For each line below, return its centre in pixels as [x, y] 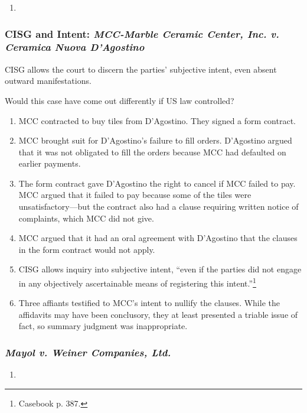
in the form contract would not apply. [87, 249]
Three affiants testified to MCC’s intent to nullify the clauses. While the [149, 303]
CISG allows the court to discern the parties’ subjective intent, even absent [141, 69]
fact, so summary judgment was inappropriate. [103, 326]
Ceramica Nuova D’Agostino [75, 47]
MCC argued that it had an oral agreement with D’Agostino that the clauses [158, 238]
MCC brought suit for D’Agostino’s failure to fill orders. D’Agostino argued [155, 140]
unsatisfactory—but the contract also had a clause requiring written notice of [159, 206]
